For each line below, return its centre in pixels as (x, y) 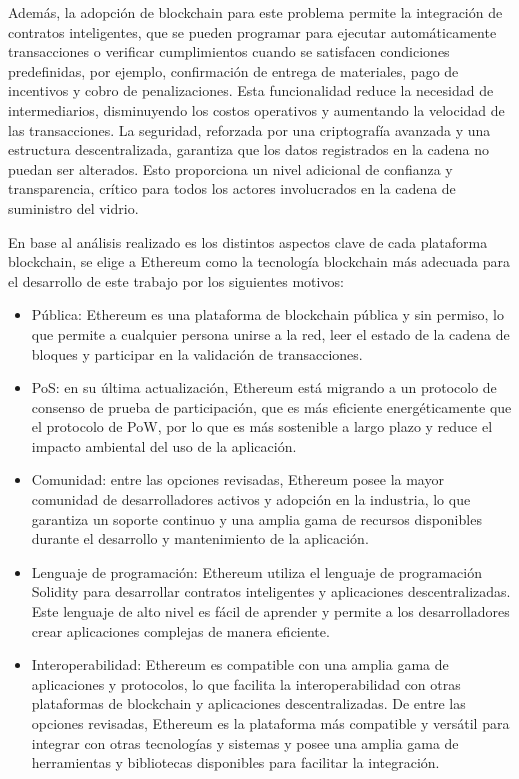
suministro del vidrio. (73, 207)
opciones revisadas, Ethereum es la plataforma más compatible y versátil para (270, 723)
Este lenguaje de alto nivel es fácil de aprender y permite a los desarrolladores (270, 611)
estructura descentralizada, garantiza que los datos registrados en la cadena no (248, 149)
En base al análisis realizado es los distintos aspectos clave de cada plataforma (248, 241)
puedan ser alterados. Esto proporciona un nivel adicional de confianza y (230, 168)
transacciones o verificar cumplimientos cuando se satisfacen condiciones (229, 51)
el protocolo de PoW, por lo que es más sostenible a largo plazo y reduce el (262, 426)
